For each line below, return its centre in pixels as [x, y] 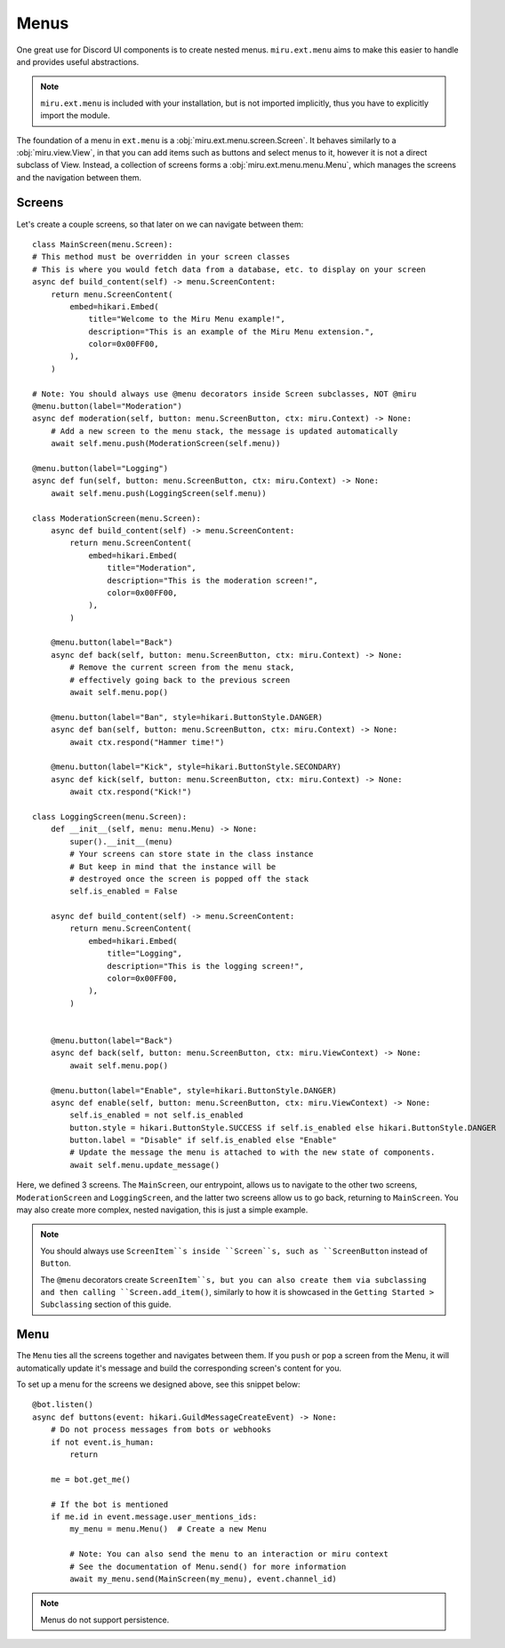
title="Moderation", [152, 568]
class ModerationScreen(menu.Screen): [117, 518]
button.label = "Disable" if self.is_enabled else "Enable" [203, 1140]
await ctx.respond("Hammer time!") [147, 742]
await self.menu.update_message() [145, 1165]
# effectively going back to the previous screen [180, 680]
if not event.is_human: [102, 1442]
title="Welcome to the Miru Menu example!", [187, 319]
